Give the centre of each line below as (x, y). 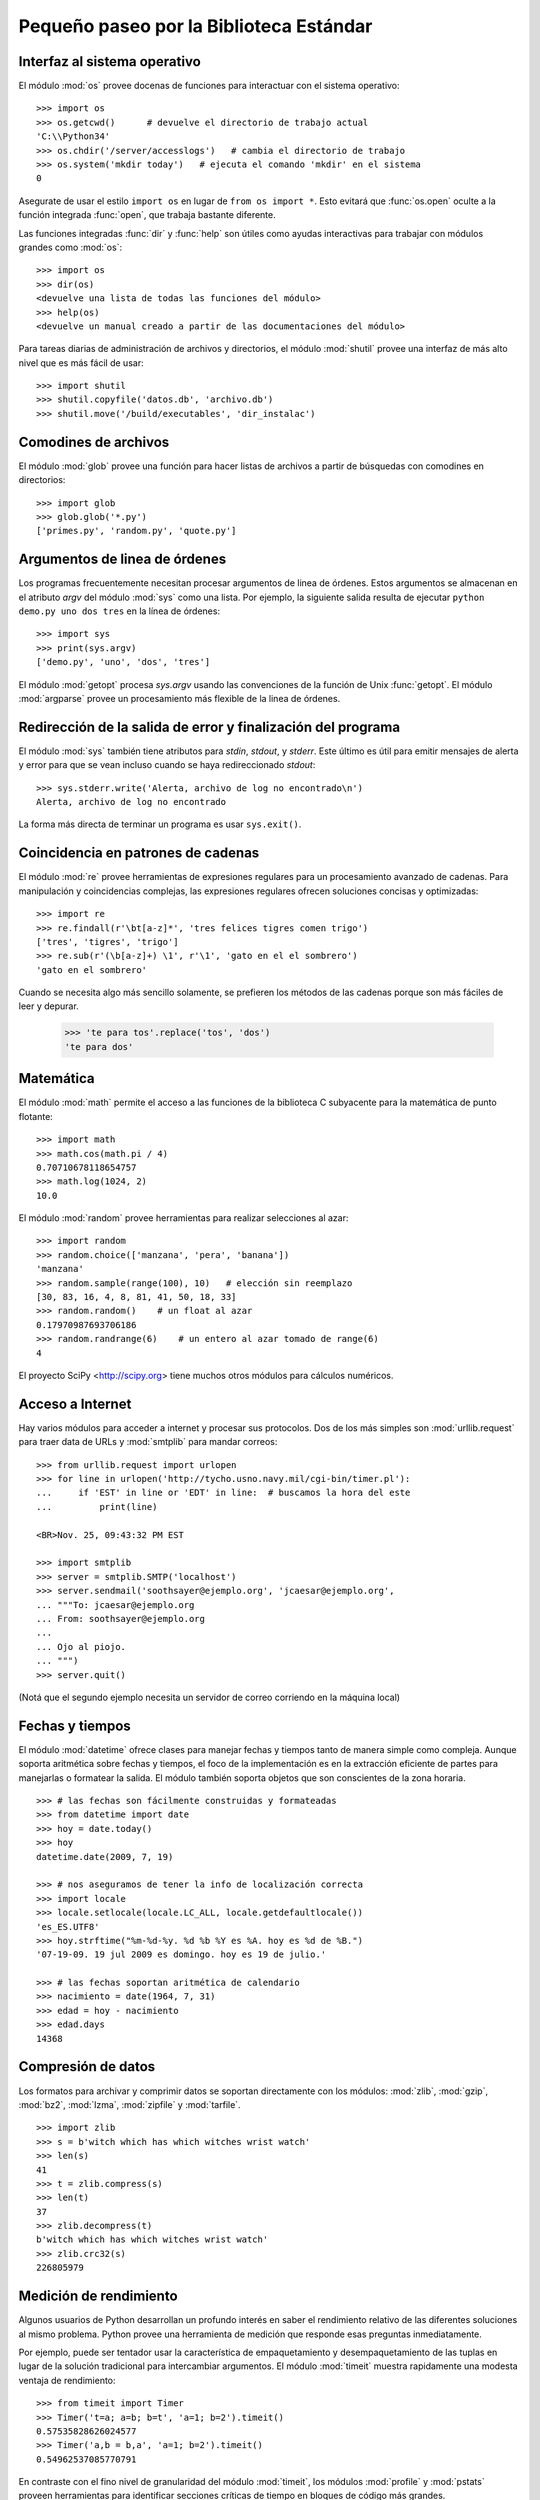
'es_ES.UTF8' (68, 1926)
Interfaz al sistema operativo (110, 61)
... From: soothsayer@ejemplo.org (120, 1618)
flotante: (36, 1116)
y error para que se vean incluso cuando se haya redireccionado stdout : (167, 765)
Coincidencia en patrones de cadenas (139, 853)
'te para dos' (99, 1046)
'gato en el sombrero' (92, 969)
